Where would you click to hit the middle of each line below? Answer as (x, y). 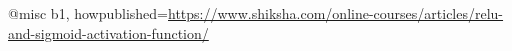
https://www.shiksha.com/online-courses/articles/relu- (336, 13)
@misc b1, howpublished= (88, 13)
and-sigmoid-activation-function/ (108, 32)
